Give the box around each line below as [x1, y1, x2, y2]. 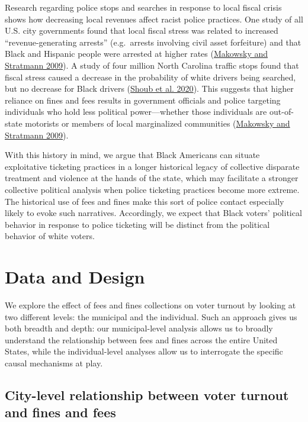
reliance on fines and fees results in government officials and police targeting [5, 94, 281, 106]
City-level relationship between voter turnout [5, 385, 289, 404]
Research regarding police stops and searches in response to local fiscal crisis [5, 1, 282, 13]
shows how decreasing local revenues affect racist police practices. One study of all [5, 12, 303, 25]
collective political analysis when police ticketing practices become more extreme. [5, 183, 300, 195]
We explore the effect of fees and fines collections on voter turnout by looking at [5, 299, 296, 311]
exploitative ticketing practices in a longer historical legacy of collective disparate [5, 160, 300, 172]
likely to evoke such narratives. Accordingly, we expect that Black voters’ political [5, 207, 302, 219]
